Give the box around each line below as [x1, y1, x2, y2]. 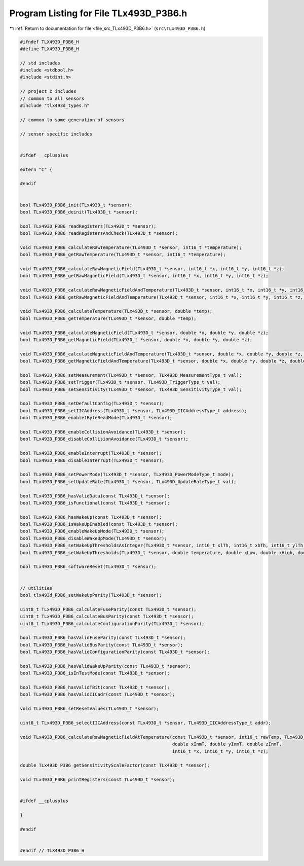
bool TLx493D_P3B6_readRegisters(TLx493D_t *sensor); [20, 223, 157, 229]
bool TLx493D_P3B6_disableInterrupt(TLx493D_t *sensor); [20, 457, 165, 463]
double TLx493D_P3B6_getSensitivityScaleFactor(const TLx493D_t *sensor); [20, 763, 210, 768]
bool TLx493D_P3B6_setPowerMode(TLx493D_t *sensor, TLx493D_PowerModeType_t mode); [20, 472, 234, 478]
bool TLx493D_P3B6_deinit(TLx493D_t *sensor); [20, 209, 138, 215]
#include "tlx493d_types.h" [20, 103, 90, 109]
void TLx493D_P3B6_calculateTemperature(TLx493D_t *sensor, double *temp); [20, 308, 213, 314]
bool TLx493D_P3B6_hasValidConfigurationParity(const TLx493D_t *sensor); [20, 649, 210, 655]
